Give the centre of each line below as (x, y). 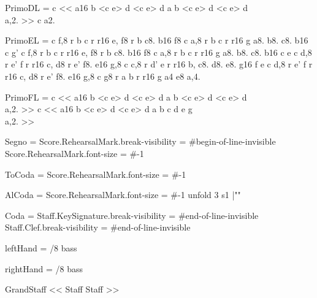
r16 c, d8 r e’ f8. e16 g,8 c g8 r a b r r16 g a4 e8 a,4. (103, 76)
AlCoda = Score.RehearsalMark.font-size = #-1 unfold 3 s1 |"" (123, 195)
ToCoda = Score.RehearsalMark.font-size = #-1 (96, 174)
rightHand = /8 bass (44, 268)
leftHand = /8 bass (41, 247)
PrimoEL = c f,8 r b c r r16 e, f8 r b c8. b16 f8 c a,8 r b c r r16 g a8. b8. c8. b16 (157, 40)
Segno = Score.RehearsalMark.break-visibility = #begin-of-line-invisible (140, 141)
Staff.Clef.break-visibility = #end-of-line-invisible (98, 227)
